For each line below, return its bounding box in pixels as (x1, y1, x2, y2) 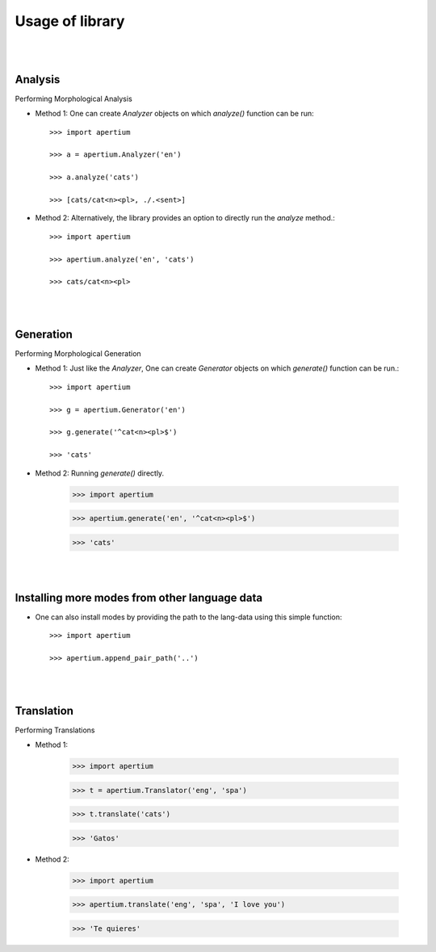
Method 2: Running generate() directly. (35, 468, 165, 478)
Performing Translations (15, 725, 95, 735)
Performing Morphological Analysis (15, 94, 132, 103)
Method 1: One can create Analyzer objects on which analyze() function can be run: (35, 109, 314, 119)
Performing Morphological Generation (15, 349, 141, 359)
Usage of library (15, 12, 125, 30)
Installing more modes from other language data (15, 590, 262, 605)
